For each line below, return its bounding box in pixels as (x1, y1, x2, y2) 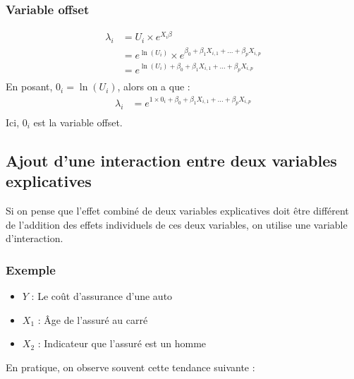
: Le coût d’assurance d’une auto (31, 289, 173, 303)
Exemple (6, 260, 56, 278)
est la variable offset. (33, 115, 123, 130)
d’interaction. (6, 231, 63, 246)
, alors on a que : (117, 79, 190, 94)
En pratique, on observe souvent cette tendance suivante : (6, 360, 255, 374)
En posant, (6, 79, 53, 94)
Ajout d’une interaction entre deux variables (6, 150, 337, 172)
